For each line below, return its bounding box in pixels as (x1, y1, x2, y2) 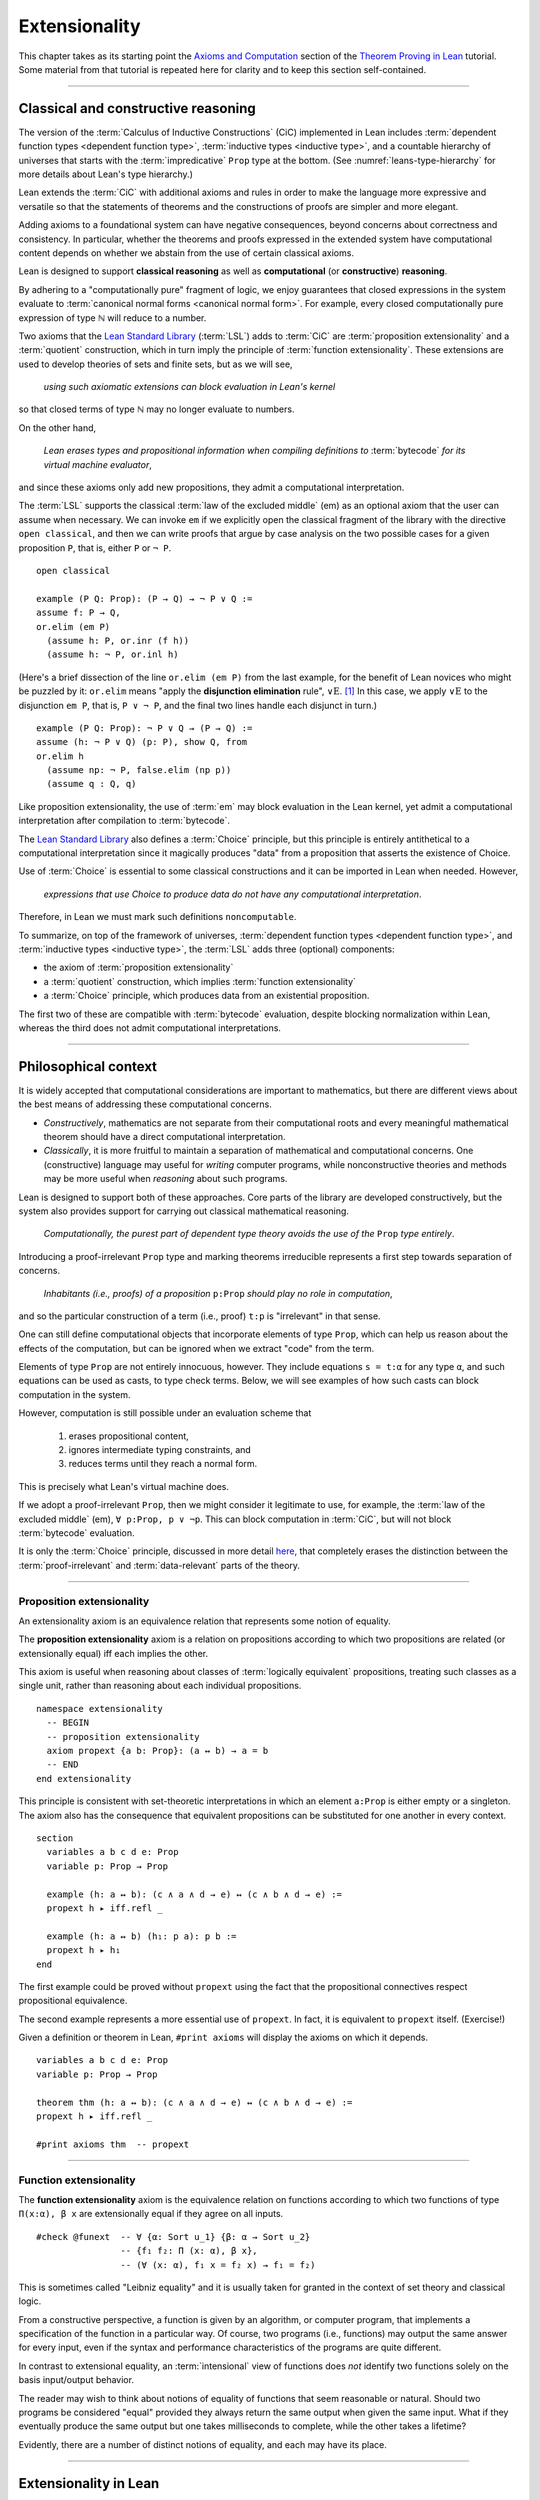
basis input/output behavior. (18, 2374, 135, 2386)
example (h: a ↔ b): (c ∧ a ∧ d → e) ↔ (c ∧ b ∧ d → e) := (46, 1888, 342, 1900)
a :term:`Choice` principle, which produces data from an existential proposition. (43, 990, 370, 1002)
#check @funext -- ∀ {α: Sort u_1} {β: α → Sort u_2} (36, 2231, 311, 2242)
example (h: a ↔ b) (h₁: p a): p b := (46, 1930, 237, 1942)
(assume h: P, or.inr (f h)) (46, 635, 190, 646)
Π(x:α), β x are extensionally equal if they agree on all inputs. (18, 2208, 284, 2220)
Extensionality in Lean (18, 2475, 160, 2492)
